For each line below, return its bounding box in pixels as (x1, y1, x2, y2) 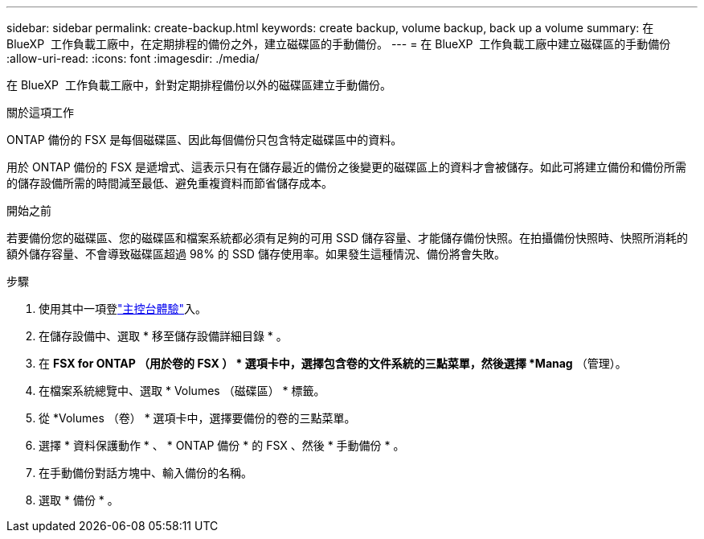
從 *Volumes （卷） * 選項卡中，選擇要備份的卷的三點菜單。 (39, 411, 356, 425)
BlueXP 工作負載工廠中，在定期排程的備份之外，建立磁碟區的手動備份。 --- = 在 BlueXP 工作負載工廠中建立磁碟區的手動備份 (6, 37, 671, 51)
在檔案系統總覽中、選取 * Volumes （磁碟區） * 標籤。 (39, 384, 325, 397)
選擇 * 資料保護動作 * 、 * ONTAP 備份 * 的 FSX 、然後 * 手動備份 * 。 (39, 438, 405, 452)
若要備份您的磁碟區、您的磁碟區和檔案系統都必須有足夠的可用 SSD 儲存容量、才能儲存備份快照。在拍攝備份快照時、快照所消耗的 (6, 231, 688, 245)
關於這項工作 (6, 105, 74, 119)
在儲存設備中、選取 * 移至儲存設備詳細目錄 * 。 (39, 329, 288, 343)
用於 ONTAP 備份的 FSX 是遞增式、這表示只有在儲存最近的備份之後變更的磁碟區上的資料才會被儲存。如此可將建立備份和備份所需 (6, 160, 687, 174)
